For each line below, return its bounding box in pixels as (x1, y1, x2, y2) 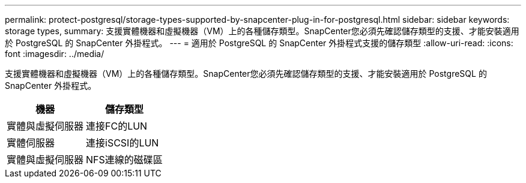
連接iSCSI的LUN (86, 137, 159, 149)
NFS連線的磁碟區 (86, 154, 163, 166)
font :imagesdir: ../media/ (5, 49, 104, 59)
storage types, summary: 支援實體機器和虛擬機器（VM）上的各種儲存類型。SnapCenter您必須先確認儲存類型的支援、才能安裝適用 (5, 26, 519, 36)
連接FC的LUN (86, 120, 148, 132)
